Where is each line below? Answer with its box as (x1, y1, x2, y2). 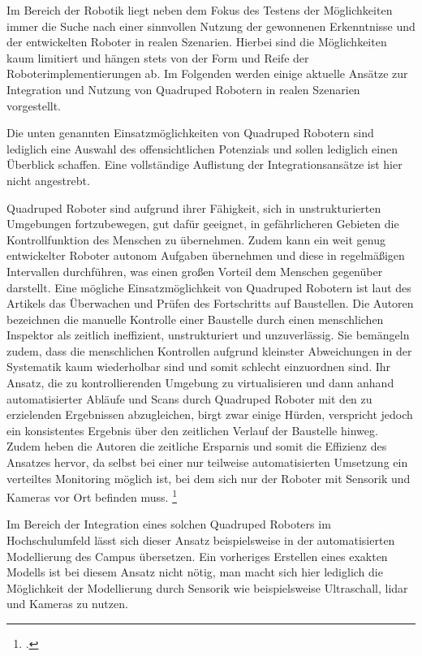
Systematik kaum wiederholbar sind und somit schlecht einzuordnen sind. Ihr (6, 358, 391, 375)
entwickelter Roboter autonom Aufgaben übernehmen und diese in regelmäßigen (6, 247, 405, 264)
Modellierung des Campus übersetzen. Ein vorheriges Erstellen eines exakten (6, 547, 388, 564)
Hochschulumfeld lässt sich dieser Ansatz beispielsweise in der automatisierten (6, 532, 395, 549)
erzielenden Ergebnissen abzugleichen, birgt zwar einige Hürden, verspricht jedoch (6, 406, 413, 423)
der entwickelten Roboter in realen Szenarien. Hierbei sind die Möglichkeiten (6, 33, 387, 50)
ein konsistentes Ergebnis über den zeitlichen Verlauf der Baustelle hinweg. (6, 421, 378, 438)
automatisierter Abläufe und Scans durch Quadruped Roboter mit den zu (6, 390, 372, 407)
